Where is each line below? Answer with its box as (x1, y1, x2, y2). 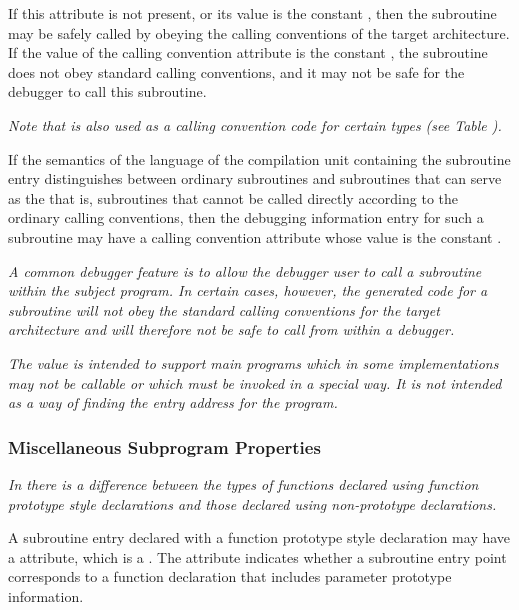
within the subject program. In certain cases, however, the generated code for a (8, 280, 488, 301)
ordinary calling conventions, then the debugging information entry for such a (8, 207, 484, 228)
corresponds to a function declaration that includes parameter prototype (8, 566, 452, 587)
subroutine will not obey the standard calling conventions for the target (8, 299, 440, 320)
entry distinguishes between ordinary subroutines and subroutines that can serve (8, 168, 502, 189)
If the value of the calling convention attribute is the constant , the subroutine (8, 42, 488, 63)
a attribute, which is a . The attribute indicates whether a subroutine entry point (8, 546, 507, 567)
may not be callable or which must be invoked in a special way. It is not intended (8, 372, 502, 393)
